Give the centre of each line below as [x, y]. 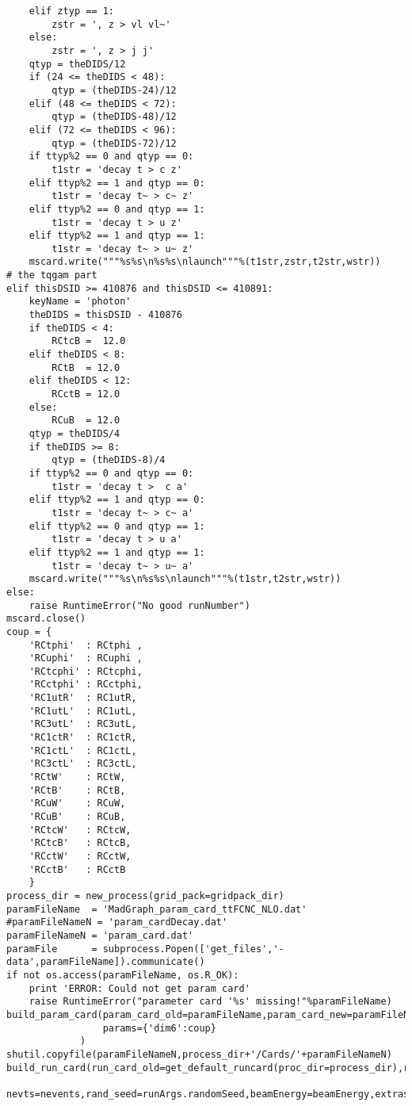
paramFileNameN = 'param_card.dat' [100, 935]
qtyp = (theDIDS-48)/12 [114, 117]
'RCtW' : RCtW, [77, 777]
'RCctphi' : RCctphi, [86, 685]
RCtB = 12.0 [86, 367]
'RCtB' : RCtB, [77, 790]
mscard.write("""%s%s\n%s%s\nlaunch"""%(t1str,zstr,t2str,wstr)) [205, 262]
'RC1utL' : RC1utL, [83, 711]
